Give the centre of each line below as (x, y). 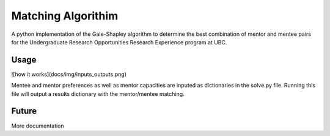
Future (24, 111)
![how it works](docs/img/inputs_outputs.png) (69, 74)
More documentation (38, 126)
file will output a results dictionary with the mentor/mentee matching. (98, 93)
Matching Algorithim (65, 16)
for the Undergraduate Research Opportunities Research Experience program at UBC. (119, 42)
